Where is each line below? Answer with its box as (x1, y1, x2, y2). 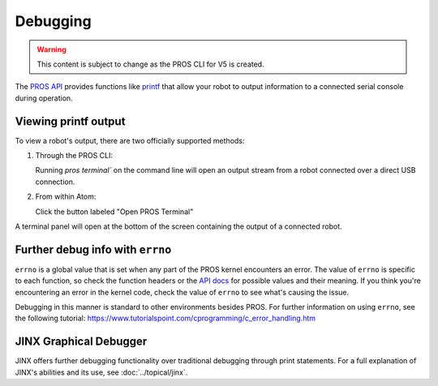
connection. (35, 177, 75, 187)
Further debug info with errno (15, 242, 172, 256)
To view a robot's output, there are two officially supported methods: (15, 135, 245, 145)
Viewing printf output (15, 114, 126, 128)
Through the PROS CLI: (35, 151, 114, 161)
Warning (36, 45, 67, 54)
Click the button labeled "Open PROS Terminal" (35, 207, 194, 217)
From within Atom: (35, 191, 97, 202)
